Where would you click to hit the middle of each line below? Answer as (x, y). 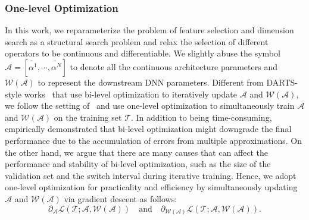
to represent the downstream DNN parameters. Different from (151, 82)
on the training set (88, 117)
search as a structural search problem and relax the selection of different (137, 41)
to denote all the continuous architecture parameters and (174, 67)
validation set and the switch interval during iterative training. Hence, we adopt (151, 175)
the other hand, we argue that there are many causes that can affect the (137, 152)
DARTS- (282, 82)
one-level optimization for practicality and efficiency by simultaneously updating (151, 187)
